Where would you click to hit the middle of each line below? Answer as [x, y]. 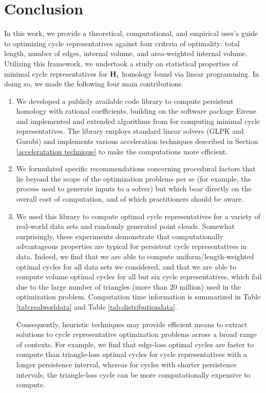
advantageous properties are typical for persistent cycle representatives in [131, 246]
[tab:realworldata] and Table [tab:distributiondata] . [97, 306]
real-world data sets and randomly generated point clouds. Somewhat [125, 226]
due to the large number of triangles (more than [92, 286]
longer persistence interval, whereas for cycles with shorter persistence [126, 364]
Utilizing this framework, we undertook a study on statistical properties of [121, 63]
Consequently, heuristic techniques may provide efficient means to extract [132, 324]
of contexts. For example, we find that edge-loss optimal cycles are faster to [135, 344]
